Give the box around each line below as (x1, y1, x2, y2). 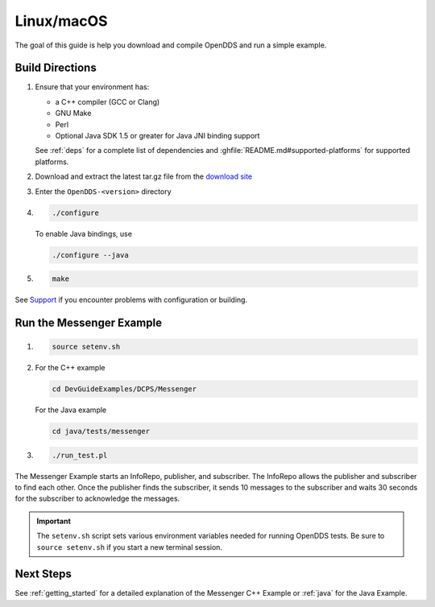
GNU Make (55, 109, 92, 118)
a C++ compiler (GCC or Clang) (55, 97, 160, 106)
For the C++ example (35, 363, 106, 373)
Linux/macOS (14, 12, 108, 30)
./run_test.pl (52, 451, 108, 460)
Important (36, 516, 72, 526)
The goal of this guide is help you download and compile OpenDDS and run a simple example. (14, 40, 327, 50)
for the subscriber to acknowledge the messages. (14, 493, 180, 503)
